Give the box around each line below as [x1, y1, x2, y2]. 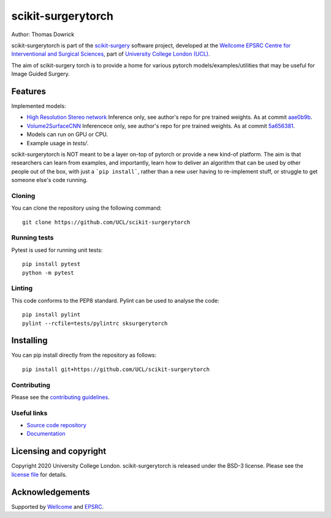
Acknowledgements [11, 487, 90, 497]
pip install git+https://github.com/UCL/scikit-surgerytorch [22, 365, 210, 373]
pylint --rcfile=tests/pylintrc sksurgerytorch [22, 319, 168, 327]
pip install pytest [22, 261, 81, 268]
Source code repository [26, 422, 86, 429]
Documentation [26, 430, 66, 438]
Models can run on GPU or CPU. [26, 131, 108, 138]
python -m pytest [22, 269, 74, 276]
